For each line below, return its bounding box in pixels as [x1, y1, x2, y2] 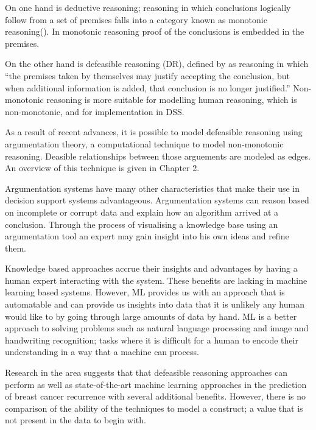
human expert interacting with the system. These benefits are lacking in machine [5, 273, 307, 286]
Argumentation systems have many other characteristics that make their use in [5, 182, 300, 194]
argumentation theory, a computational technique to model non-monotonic [5, 137, 284, 150]
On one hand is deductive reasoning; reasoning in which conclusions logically [5, 1, 291, 13]
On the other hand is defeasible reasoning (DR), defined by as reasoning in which [5, 57, 309, 70]
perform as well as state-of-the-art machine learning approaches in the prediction [5, 378, 307, 390]
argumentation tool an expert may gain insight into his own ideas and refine [5, 230, 289, 242]
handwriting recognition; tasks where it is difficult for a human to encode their [5, 333, 298, 346]
